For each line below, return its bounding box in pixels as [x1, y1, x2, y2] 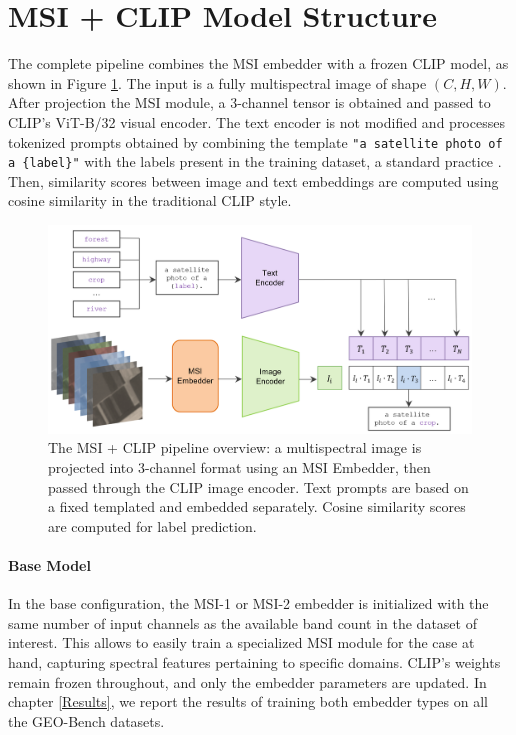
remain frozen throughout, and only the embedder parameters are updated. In [8, 671, 487, 692]
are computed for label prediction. [48, 515, 257, 536]
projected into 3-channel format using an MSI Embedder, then [48, 457, 431, 478]
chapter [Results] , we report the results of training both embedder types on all [8, 691, 488, 712]
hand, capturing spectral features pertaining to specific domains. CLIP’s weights [8, 652, 501, 673]
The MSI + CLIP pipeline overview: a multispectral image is [48, 437, 422, 458]
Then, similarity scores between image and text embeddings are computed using [8, 170, 499, 191]
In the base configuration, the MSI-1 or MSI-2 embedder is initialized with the [8, 593, 489, 614]
